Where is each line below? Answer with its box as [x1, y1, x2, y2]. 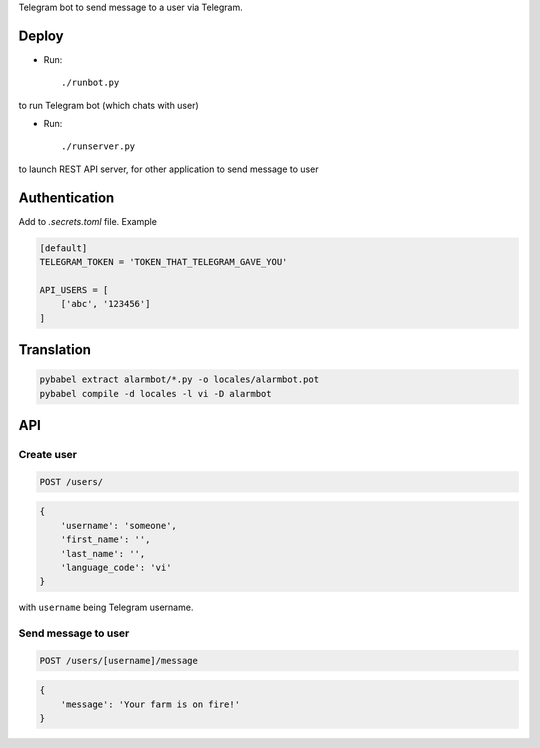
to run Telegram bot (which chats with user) [18, 99, 199, 111]
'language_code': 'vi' [60, 561, 172, 573]
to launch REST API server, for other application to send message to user [18, 163, 319, 175]
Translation [18, 341, 92, 359]
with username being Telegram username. [18, 601, 194, 614]
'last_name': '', [60, 548, 146, 559]
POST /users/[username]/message [39, 655, 199, 666]
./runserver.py [61, 141, 136, 152]
